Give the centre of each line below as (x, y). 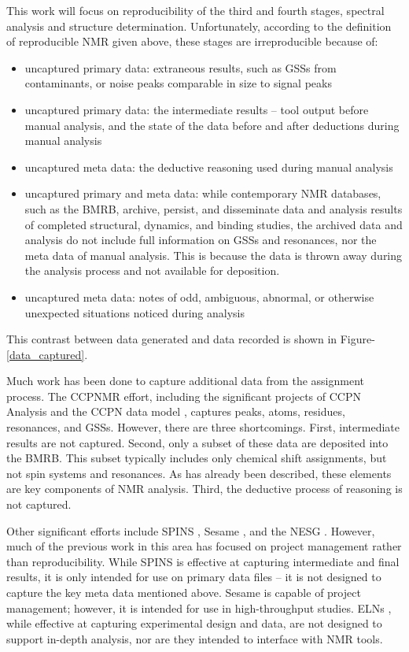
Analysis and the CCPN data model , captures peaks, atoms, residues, (176, 411)
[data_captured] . (47, 354)
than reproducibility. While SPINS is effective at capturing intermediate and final (203, 561)
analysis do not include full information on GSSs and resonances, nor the (201, 240)
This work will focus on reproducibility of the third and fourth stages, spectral (195, 10)
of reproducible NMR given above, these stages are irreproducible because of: (192, 41)
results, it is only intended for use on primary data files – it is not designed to (194, 577)
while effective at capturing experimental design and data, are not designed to (194, 623)
